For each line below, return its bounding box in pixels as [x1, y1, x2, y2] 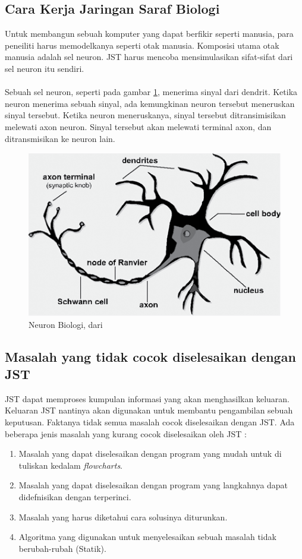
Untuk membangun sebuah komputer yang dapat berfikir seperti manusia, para [5, 27, 294, 40]
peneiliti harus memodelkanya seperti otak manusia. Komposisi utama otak [5, 39, 279, 51]
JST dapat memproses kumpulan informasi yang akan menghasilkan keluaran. [5, 392, 290, 405]
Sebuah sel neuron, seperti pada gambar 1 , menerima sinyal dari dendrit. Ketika [5, 86, 298, 98]
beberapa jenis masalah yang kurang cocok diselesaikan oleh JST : [5, 427, 247, 440]
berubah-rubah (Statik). [18, 542, 106, 554]
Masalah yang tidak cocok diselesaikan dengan [5, 347, 296, 365]
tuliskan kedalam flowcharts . [18, 459, 123, 471]
